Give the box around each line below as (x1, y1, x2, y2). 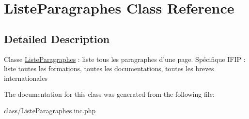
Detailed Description (4, 31, 110, 46)
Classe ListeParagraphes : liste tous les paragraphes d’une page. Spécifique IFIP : (4, 54, 246, 64)
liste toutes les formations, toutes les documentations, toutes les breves (4, 63, 214, 74)
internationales (4, 73, 47, 83)
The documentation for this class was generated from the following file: (4, 89, 215, 99)
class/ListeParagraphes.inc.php (4, 105, 96, 115)
